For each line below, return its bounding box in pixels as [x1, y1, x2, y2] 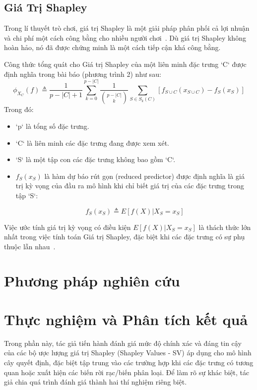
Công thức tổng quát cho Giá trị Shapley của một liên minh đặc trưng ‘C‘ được [4, 58, 247, 69]
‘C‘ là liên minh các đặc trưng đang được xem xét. [15, 137, 169, 148]
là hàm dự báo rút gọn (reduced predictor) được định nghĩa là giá [44, 170, 245, 181]
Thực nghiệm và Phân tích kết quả [4, 309, 248, 329]
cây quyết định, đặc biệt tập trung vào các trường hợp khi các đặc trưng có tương [4, 357, 254, 368]
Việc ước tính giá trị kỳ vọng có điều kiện [4, 222, 131, 232]
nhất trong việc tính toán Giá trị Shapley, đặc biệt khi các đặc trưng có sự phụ [4, 231, 245, 242]
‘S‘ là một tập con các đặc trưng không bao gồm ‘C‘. [15, 154, 176, 165]
